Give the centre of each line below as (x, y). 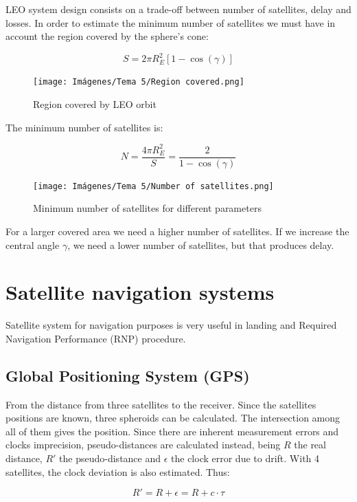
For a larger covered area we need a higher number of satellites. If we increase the (177, 231)
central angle (33, 244)
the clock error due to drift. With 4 (245, 458)
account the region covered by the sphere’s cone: (107, 36)
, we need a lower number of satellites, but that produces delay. (201, 244)
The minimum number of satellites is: (84, 127)
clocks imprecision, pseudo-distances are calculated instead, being (143, 445)
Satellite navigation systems (140, 292)
